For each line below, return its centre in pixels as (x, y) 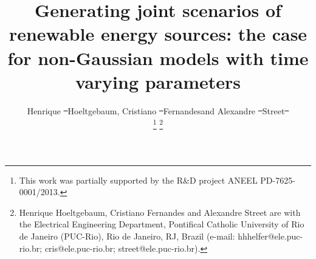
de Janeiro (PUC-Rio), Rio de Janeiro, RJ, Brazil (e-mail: (127, 236)
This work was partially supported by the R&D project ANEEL (138, 180)
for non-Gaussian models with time (158, 57)
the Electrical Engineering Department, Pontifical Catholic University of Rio (162, 224)
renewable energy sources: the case (158, 34)
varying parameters (158, 81)
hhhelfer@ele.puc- (270, 236)
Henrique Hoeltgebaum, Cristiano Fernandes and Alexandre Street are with (160, 212)
